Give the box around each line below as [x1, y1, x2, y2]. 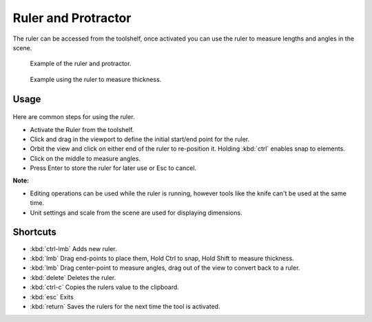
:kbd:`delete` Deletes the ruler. [30, 273, 116, 281]
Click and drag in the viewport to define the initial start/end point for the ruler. [30, 135, 250, 143]
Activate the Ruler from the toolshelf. [30, 125, 134, 133]
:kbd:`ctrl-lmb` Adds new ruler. [30, 244, 117, 253]
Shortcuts [12, 226, 56, 238]
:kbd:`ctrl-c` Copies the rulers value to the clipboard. [30, 283, 179, 292]
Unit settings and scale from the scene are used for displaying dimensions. [30, 208, 242, 217]
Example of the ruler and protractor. [30, 59, 132, 68]
